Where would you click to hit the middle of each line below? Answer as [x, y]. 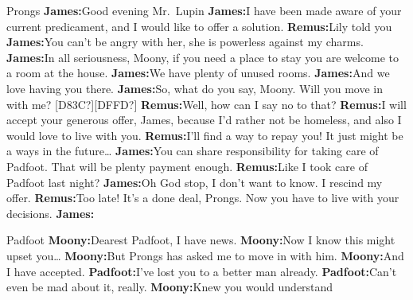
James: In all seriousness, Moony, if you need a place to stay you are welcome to [203, 57]
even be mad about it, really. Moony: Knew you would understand [170, 287]
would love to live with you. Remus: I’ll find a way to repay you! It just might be [205, 135]
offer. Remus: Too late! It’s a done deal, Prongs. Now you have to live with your [203, 198]
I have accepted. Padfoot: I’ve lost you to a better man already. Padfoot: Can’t [202, 271]
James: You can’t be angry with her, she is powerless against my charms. [185, 42]
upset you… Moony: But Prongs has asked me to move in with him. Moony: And [205, 255]
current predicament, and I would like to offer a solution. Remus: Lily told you [199, 26]
